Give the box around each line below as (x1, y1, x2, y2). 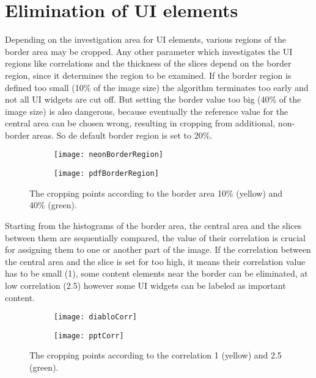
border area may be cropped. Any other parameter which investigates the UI (5, 45, 293, 57)
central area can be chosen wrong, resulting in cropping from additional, (5, 117, 276, 129)
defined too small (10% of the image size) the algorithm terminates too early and (5, 81, 309, 93)
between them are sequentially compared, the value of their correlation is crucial (5, 231, 306, 244)
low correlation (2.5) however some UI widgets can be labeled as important (5, 278, 286, 291)
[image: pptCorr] (54, 331, 124, 340)
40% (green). (29, 198, 77, 211)
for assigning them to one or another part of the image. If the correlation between (5, 243, 311, 256)
